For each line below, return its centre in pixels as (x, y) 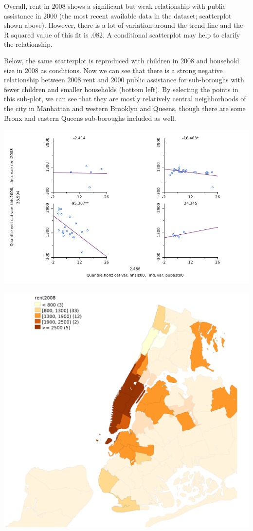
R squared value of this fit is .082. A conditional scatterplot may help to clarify (122, 34)
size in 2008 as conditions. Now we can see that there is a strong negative (113, 70)
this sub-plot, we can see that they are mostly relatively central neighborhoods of (125, 99)
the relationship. (28, 44)
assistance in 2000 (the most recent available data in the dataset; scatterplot (118, 15)
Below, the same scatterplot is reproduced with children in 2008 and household (122, 60)
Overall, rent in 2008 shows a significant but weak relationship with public (115, 6)
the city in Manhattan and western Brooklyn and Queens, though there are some (125, 108)
